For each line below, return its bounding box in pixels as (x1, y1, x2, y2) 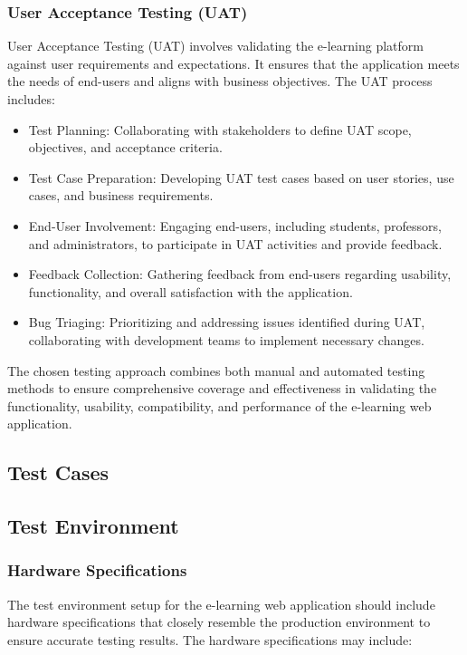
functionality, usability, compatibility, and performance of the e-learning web (7, 396, 432, 415)
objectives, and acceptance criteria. (28, 138, 223, 157)
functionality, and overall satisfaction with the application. (28, 282, 353, 301)
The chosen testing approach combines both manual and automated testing (7, 361, 425, 380)
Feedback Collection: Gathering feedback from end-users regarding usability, (28, 265, 452, 284)
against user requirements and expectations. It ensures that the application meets (7, 53, 460, 72)
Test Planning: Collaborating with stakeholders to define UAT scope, (28, 120, 412, 139)
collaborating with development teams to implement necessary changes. (28, 330, 424, 349)
